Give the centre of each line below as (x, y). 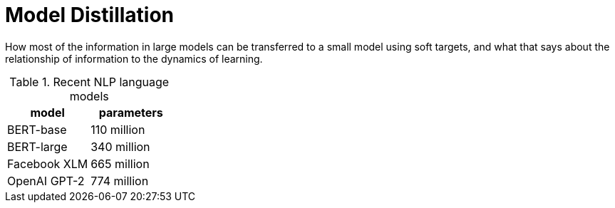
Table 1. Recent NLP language (89, 82)
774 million (120, 181)
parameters (131, 112)
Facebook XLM (48, 163)
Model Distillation (90, 15)
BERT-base (37, 129)
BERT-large (37, 146)
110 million (118, 129)
